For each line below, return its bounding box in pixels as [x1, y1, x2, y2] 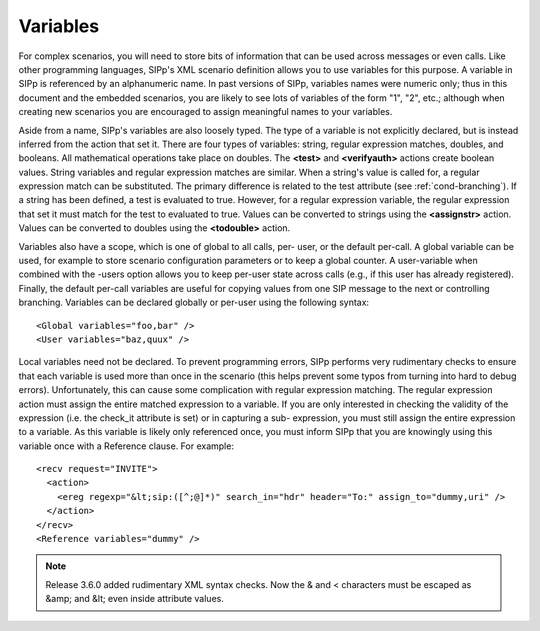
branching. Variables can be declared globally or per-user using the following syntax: [18, 296, 370, 309]
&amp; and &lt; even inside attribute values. [45, 593, 224, 605]
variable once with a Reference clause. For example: [18, 440, 235, 452]
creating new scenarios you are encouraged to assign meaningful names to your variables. [18, 106, 393, 118]
